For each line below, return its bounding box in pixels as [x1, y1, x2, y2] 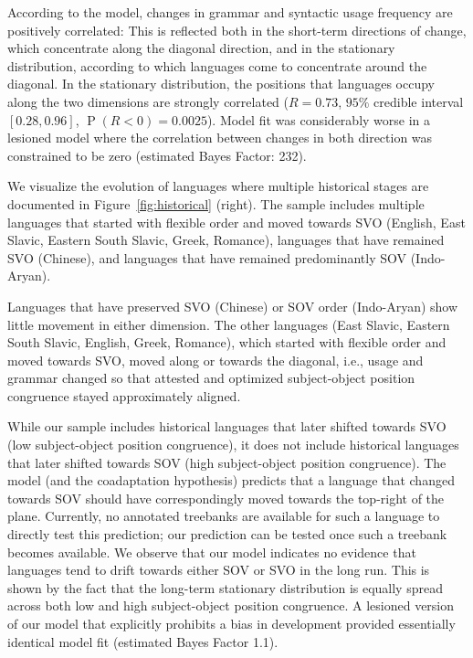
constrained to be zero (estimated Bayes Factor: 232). [7, 145, 307, 164]
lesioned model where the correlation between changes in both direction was [7, 128, 433, 147]
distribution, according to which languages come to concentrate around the [7, 56, 427, 75]
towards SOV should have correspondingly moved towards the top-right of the [7, 488, 445, 507]
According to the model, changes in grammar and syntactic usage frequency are [7, 3, 453, 21]
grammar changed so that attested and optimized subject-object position [7, 368, 415, 387]
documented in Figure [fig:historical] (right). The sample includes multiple [7, 194, 425, 213]
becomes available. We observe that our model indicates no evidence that [7, 542, 416, 561]
